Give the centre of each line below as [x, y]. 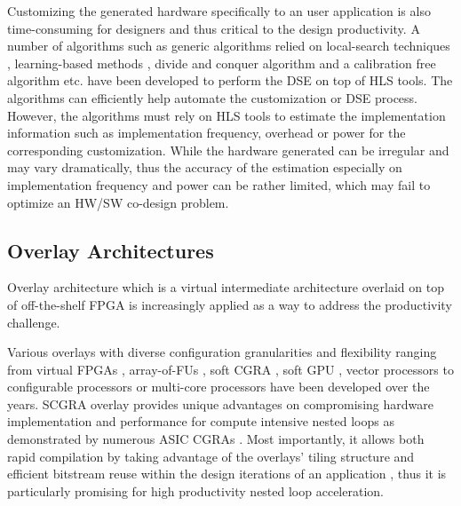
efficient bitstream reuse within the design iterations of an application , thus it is [227, 474]
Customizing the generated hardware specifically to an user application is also [219, 11]
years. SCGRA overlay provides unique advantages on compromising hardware [220, 403]
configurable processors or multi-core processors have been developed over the [219, 387]
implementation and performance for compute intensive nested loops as [201, 421]
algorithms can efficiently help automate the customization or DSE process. [213, 97]
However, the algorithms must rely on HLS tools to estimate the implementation [227, 115]
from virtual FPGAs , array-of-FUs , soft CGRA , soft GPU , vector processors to [230, 369]
